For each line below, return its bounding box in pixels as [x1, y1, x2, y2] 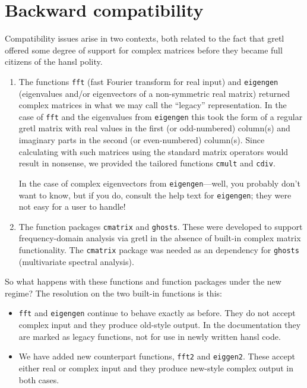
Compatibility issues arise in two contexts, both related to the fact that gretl [5, 32, 284, 45]
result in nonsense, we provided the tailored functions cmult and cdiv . [18, 157, 276, 169]
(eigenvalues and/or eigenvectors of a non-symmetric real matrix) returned [18, 87, 290, 99]
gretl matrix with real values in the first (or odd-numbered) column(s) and [18, 122, 290, 134]
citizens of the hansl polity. [5, 55, 103, 68]
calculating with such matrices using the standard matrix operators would [18, 145, 289, 157]
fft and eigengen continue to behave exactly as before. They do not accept [18, 307, 296, 319]
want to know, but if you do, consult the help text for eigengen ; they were [18, 188, 292, 201]
